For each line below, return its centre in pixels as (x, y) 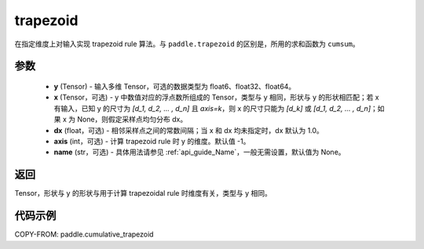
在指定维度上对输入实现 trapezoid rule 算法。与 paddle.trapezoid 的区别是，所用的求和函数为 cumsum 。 (187, 44)
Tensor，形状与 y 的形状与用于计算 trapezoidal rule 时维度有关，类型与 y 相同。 (143, 193)
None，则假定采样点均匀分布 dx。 (132, 119)
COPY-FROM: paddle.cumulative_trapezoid (84, 234)
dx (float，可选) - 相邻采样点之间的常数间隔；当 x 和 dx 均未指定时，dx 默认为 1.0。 (188, 130)
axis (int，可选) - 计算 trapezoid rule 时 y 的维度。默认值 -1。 (152, 141)
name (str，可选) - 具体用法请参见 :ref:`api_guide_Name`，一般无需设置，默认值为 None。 (199, 152)
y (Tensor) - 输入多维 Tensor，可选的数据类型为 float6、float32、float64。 (175, 86)
